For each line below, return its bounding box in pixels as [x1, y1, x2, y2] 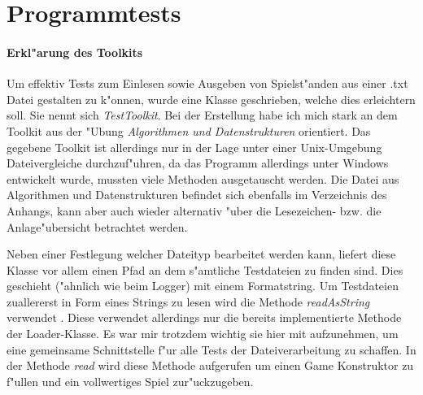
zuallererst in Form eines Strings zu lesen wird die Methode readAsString [7, 293, 370, 310]
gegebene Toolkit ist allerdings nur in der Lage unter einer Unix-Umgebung [7, 138, 382, 155]
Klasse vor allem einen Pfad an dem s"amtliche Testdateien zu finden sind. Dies [7, 261, 403, 278]
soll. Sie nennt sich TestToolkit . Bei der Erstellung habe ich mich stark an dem [7, 106, 398, 124]
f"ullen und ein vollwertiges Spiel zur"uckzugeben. [7, 372, 254, 389]
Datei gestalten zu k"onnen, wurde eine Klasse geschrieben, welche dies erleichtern [7, 90, 416, 107]
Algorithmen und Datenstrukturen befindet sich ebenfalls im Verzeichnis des [7, 186, 387, 203]
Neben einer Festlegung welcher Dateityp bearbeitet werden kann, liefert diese [7, 245, 396, 263]
